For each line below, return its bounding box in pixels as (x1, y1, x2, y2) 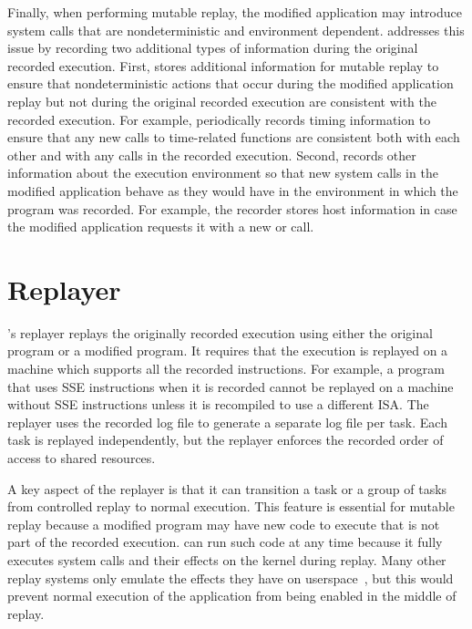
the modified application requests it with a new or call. (7, 217, 314, 236)
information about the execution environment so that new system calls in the (7, 163, 438, 182)
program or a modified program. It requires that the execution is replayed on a (7, 341, 448, 360)
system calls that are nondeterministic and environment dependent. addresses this (7, 20, 465, 39)
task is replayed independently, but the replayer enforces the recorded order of (7, 430, 444, 449)
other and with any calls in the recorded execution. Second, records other (7, 145, 416, 164)
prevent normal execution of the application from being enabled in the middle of (7, 586, 457, 605)
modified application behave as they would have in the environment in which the (7, 180, 458, 200)
